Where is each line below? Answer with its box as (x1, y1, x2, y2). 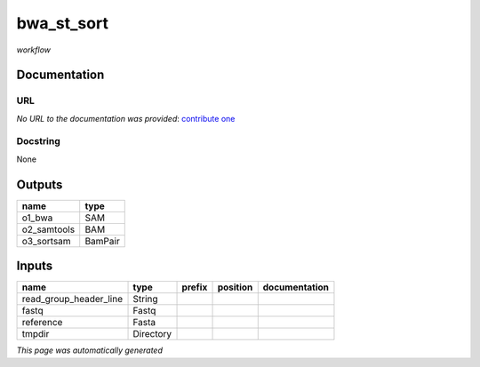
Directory (132, 328, 172, 340)
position (217, 281, 253, 293)
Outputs (16, 177, 63, 192)
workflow (16, 44, 52, 55)
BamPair (84, 235, 120, 247)
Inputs (16, 259, 53, 274)
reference (21, 316, 63, 329)
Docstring (16, 135, 61, 148)
